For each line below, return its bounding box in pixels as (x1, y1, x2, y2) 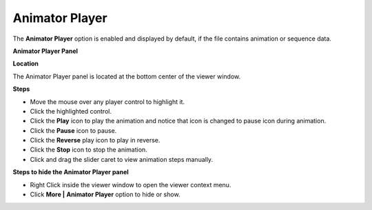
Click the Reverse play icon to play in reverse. (30, 136, 161, 145)
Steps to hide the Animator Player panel (12, 168, 129, 176)
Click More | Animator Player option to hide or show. (30, 190, 180, 199)
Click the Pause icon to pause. (30, 126, 117, 134)
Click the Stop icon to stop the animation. (30, 145, 147, 154)
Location (12, 59, 39, 68)
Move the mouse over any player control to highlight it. (30, 97, 185, 106)
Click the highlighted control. (30, 107, 112, 115)
